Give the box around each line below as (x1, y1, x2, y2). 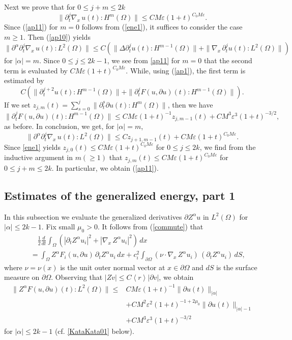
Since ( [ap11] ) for (4, 21, 58, 32)
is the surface (216, 261, 257, 272)
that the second (203, 55, 252, 66)
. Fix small (41, 221, 75, 232)
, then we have (167, 99, 213, 110)
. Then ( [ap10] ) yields (23, 31, 91, 42)
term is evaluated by (4, 65, 68, 75)
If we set (4, 99, 31, 110)
